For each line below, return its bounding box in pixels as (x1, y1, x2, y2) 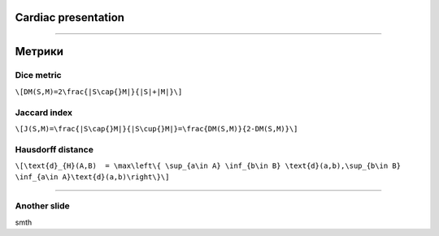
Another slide (15, 200, 71, 212)
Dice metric (15, 70, 62, 81)
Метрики (15, 45, 64, 58)
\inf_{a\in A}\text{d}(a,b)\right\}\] (15, 173, 170, 182)
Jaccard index (15, 106, 73, 118)
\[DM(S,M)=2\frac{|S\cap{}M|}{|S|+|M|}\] (15, 87, 183, 97)
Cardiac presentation (15, 11, 125, 24)
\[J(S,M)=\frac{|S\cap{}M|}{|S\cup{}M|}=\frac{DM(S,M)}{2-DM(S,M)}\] (15, 124, 298, 133)
